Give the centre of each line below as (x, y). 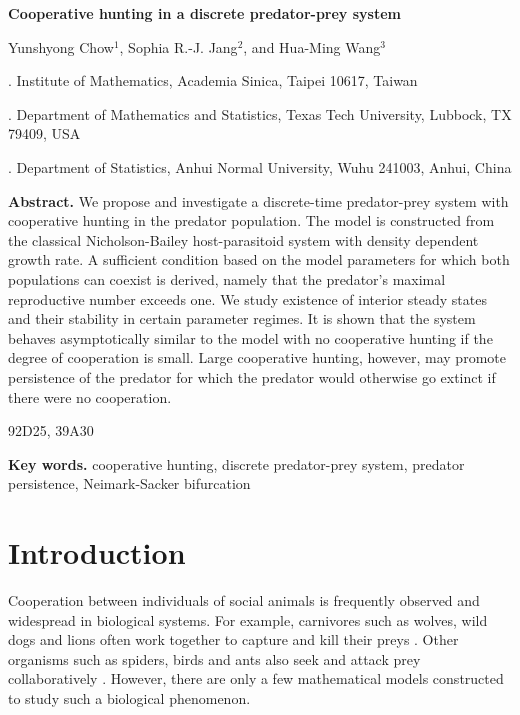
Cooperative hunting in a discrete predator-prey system (204, 13)
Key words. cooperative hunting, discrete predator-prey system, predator (236, 463)
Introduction (97, 552)
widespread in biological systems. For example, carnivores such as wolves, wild (248, 619)
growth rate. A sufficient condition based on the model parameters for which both (259, 259)
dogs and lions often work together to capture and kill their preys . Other (233, 639)
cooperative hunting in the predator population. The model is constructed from (251, 220)
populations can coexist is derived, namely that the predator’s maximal (227, 278)
